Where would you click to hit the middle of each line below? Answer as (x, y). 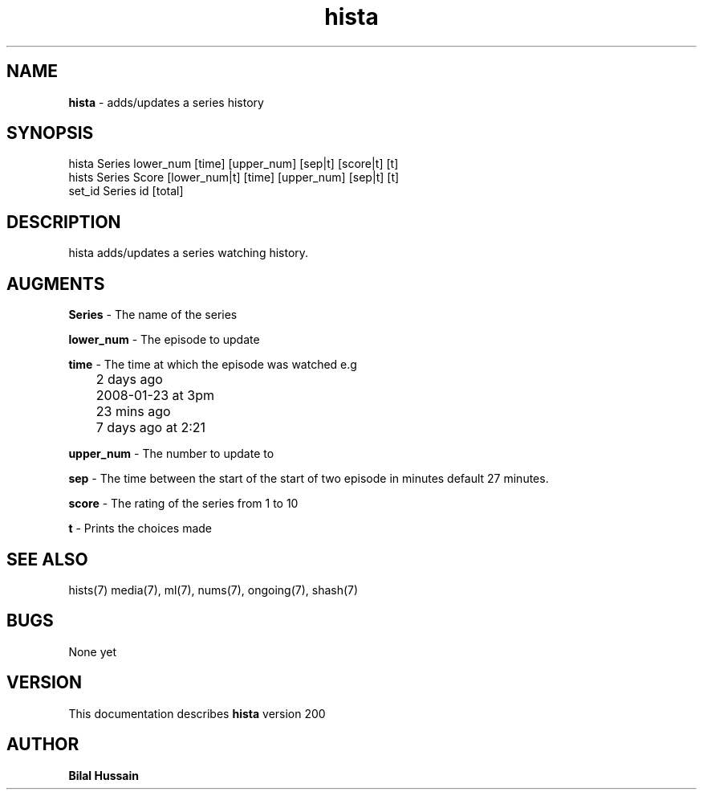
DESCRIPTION (64, 222)
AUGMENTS (56, 284)
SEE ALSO (47, 559)
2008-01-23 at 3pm (155, 396)
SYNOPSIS (50, 133)
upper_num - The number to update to (171, 454)
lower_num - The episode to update (164, 340)
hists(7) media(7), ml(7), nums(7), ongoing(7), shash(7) (213, 590)
